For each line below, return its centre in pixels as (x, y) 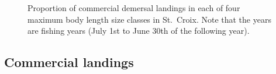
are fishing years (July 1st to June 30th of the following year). (139, 31)
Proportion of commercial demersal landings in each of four (134, 8)
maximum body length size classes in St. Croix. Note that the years (149, 19)
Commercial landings (69, 62)
